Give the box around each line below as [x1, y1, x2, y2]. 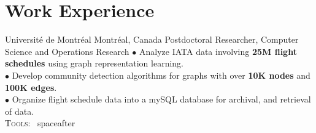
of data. [5, 104, 34, 117]
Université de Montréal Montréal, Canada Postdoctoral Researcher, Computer [5, 33, 299, 46]
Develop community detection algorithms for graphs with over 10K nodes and [12, 68, 310, 81]
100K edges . [5, 81, 57, 93]
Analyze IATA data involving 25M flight [139, 45, 297, 57]
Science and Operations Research [5, 45, 129, 57]
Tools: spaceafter [5, 117, 75, 129]
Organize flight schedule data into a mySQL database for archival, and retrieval [12, 93, 311, 106]
